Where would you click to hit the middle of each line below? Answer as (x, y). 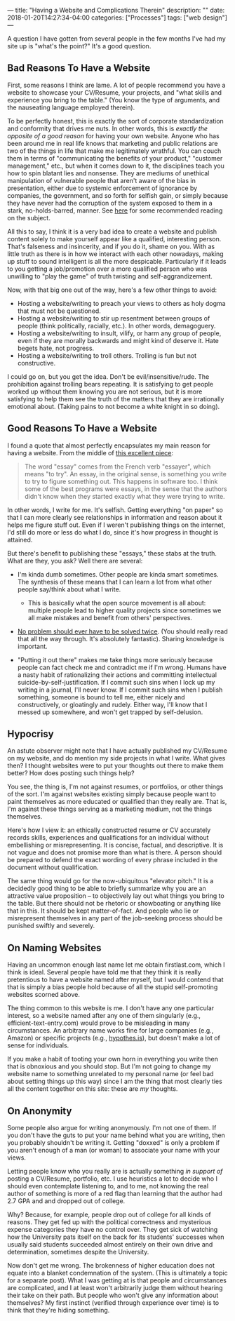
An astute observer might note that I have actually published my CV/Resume (117, 751)
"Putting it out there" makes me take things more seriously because (115, 659)
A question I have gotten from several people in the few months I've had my (116, 39)
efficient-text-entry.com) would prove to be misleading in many (99, 1023)
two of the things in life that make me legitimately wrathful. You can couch (114, 151)
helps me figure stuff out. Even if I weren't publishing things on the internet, (116, 525)
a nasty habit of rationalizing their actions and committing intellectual (117, 675)
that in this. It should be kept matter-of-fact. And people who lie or (103, 911)
